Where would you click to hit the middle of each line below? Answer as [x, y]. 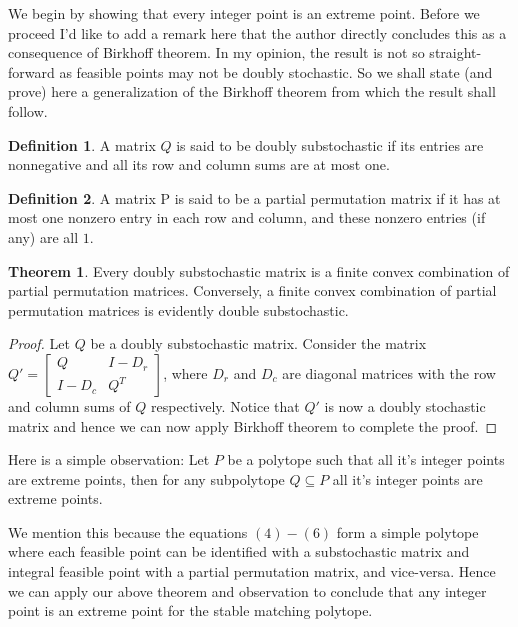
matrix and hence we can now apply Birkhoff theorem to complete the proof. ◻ [253, 425]
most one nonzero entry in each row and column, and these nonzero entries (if [247, 217]
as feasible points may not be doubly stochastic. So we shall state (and [276, 71]
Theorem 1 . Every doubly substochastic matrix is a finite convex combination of [259, 270]
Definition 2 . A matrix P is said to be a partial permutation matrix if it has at [254, 197]
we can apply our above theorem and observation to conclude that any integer [247, 590]
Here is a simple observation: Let [109, 459]
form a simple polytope [407, 531]
